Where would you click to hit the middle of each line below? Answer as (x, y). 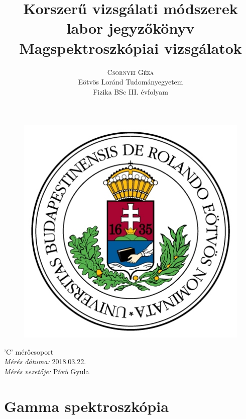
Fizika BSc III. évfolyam (131, 91)
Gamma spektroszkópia (86, 406)
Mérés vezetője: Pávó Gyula (47, 371)
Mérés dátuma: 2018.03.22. (45, 361)
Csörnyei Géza (131, 72)
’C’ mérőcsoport (29, 351)
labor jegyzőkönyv (131, 28)
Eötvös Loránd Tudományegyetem (131, 82)
